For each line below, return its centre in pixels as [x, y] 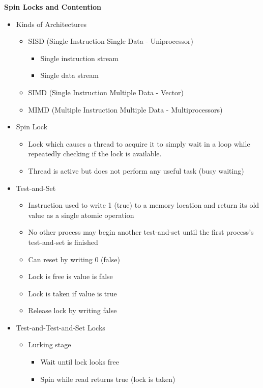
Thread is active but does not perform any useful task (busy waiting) [136, 170]
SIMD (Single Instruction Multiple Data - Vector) [106, 92]
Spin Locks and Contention [53, 7]
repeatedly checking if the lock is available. [95, 154]
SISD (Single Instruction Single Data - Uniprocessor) [111, 41]
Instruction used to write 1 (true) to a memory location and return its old [144, 205]
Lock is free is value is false [70, 276]
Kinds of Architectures [51, 24]
